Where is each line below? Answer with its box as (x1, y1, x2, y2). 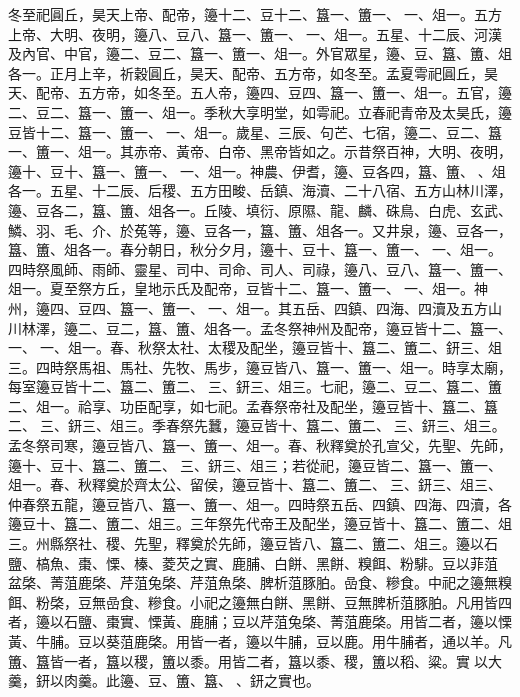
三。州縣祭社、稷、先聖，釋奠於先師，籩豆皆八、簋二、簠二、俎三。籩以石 (8, 533, 498, 554)
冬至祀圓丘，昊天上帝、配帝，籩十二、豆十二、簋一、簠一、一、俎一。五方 (8, 4, 502, 24)
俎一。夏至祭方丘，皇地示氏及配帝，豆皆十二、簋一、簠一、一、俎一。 (8, 278, 474, 299)
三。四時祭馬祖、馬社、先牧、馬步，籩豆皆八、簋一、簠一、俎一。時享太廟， (8, 356, 512, 377)
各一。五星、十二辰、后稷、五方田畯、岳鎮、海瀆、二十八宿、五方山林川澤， (8, 180, 512, 201)
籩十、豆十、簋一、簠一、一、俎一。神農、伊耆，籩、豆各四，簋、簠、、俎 (8, 160, 506, 181)
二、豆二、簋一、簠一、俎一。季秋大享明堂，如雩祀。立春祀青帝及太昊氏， (8, 101, 498, 122)
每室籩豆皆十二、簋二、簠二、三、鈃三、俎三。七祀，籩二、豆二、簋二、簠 (8, 376, 502, 397)
